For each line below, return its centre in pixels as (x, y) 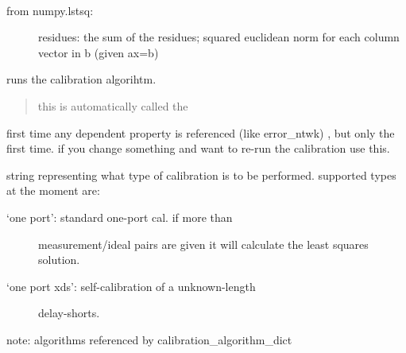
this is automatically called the (113, 105)
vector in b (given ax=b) (99, 52)
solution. (59, 260)
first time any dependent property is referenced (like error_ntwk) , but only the (201, 132)
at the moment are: (53, 190)
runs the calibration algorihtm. (81, 79)
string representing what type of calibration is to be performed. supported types (201, 175)
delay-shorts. (69, 313)
